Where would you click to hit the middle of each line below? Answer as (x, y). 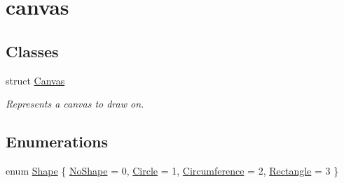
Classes (32, 51)
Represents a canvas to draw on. (75, 104)
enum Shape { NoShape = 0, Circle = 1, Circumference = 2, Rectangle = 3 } (172, 170)
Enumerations (57, 141)
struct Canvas (35, 80)
